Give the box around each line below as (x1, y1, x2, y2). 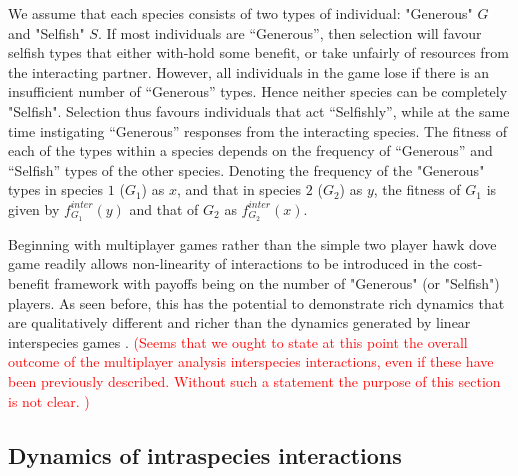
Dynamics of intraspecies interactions (8, 439, 402, 470)
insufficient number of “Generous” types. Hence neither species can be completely (8, 81, 508, 102)
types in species (8, 179, 104, 200)
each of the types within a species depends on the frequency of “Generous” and (8, 140, 493, 161)
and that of (129, 198, 199, 219)
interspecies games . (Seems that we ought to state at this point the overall (8, 331, 468, 352)
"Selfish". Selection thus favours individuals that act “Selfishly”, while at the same (8, 100, 510, 121)
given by (8, 198, 60, 219)
